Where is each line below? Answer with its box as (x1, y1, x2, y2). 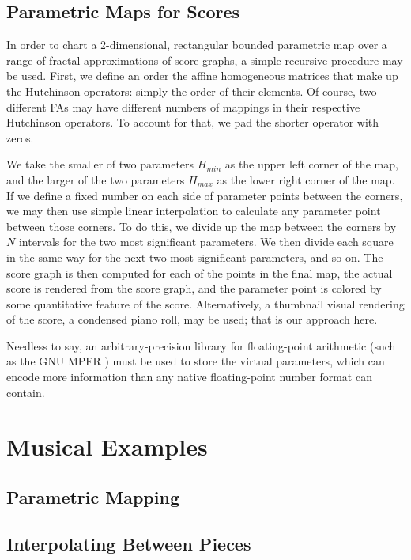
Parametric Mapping (6, 485, 179, 509)
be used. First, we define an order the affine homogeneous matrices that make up (6, 67, 398, 84)
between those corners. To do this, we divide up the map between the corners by (6, 218, 397, 234)
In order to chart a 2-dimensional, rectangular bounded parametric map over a (6, 36, 387, 53)
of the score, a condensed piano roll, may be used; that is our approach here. (6, 311, 378, 327)
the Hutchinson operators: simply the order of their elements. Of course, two (6, 82, 377, 99)
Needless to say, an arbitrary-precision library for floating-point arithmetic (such (6, 337, 396, 354)
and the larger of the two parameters (6, 171, 185, 187)
